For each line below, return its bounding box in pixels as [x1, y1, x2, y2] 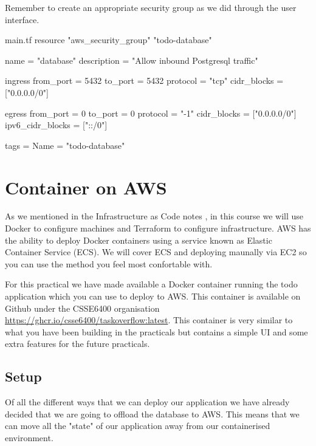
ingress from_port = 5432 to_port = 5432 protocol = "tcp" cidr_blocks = [5, 74, 284, 87]
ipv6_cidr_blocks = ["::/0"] [5, 118, 108, 131]
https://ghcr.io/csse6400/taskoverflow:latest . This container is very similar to [5, 314, 293, 326]
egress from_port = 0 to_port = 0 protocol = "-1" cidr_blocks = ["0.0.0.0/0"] [5, 106, 297, 119]
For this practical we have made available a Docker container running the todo [5, 278, 298, 290]
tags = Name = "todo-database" [5, 139, 125, 151]
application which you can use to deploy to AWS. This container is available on [5, 290, 301, 303]
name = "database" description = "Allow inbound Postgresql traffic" [5, 53, 258, 66]
